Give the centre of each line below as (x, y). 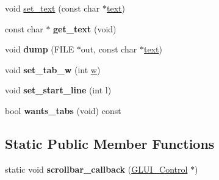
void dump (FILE (40, 49)
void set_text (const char (52, 8)
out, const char (109, 49)
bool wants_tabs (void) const (63, 110)
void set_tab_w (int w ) (53, 69)
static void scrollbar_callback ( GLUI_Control (96, 169)
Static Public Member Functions (110, 143)
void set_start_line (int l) (58, 90)
